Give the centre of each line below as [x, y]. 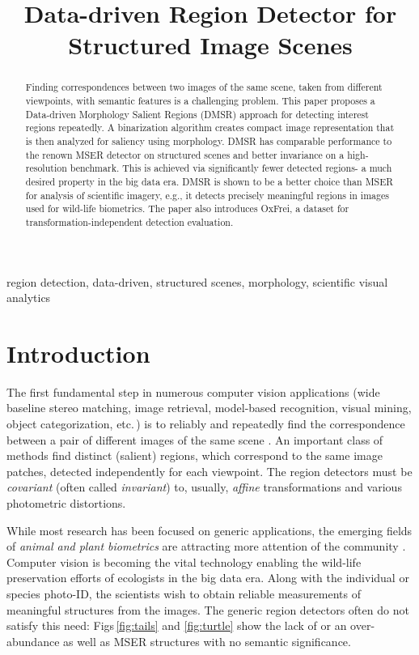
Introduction [78, 353]
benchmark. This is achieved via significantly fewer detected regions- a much [231, 168]
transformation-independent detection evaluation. [129, 221]
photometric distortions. [66, 503]
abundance [33, 641]
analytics [29, 298]
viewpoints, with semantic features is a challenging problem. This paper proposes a [200, 101]
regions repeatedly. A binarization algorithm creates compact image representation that [210, 128]
